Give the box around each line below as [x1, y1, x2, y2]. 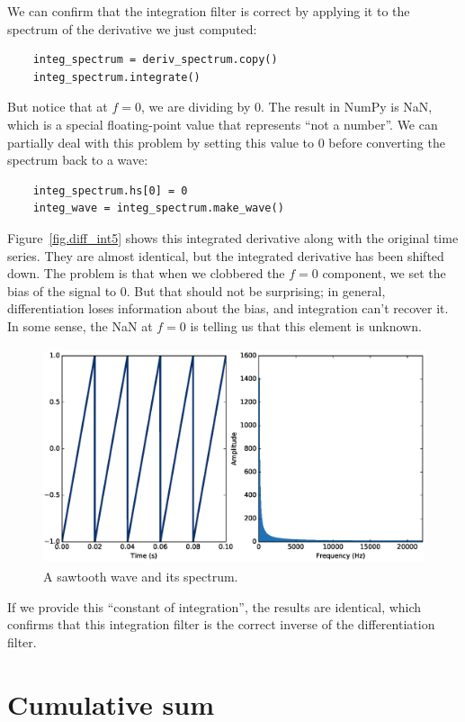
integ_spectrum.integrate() [32, 70, 201, 84]
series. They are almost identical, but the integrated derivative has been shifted [7, 246, 444, 265]
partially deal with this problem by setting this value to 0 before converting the [7, 132, 445, 151]
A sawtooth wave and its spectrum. [43, 567, 238, 586]
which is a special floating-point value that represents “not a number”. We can [7, 114, 438, 133]
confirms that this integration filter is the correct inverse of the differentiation [7, 615, 435, 634]
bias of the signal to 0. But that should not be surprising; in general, [7, 281, 386, 300]
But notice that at [7, 97, 108, 116]
